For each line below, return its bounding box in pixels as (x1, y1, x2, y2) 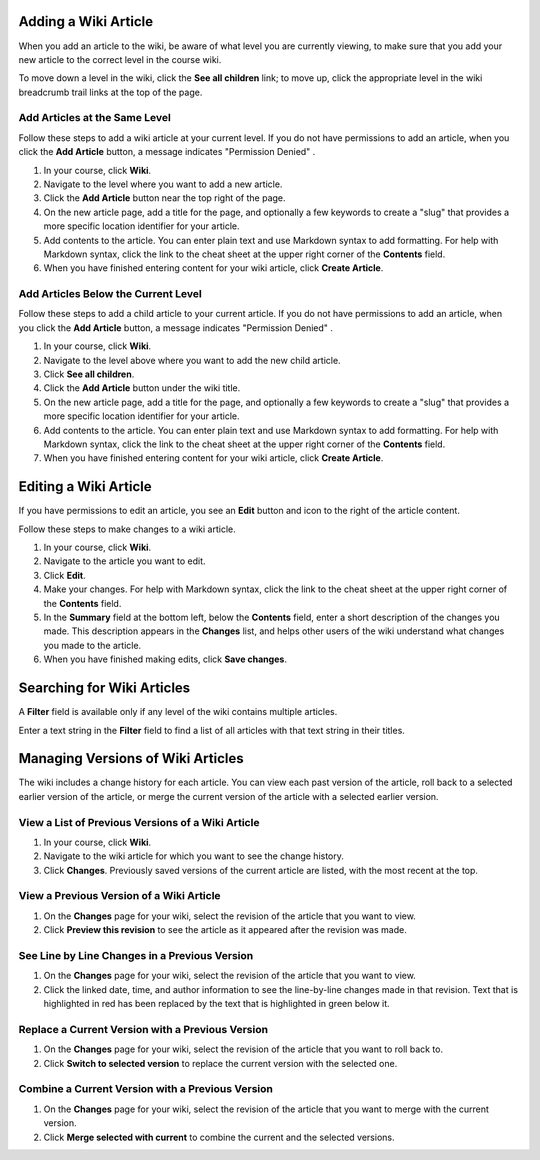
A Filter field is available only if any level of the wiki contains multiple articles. (18, 706, 338, 718)
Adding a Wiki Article (18, 13, 154, 30)
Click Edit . (43, 569, 86, 581)
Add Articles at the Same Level (18, 111, 172, 125)
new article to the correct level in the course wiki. (18, 53, 222, 65)
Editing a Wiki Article (18, 478, 152, 495)
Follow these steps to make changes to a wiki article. (18, 523, 237, 535)
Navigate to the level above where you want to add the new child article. (43, 354, 341, 366)
